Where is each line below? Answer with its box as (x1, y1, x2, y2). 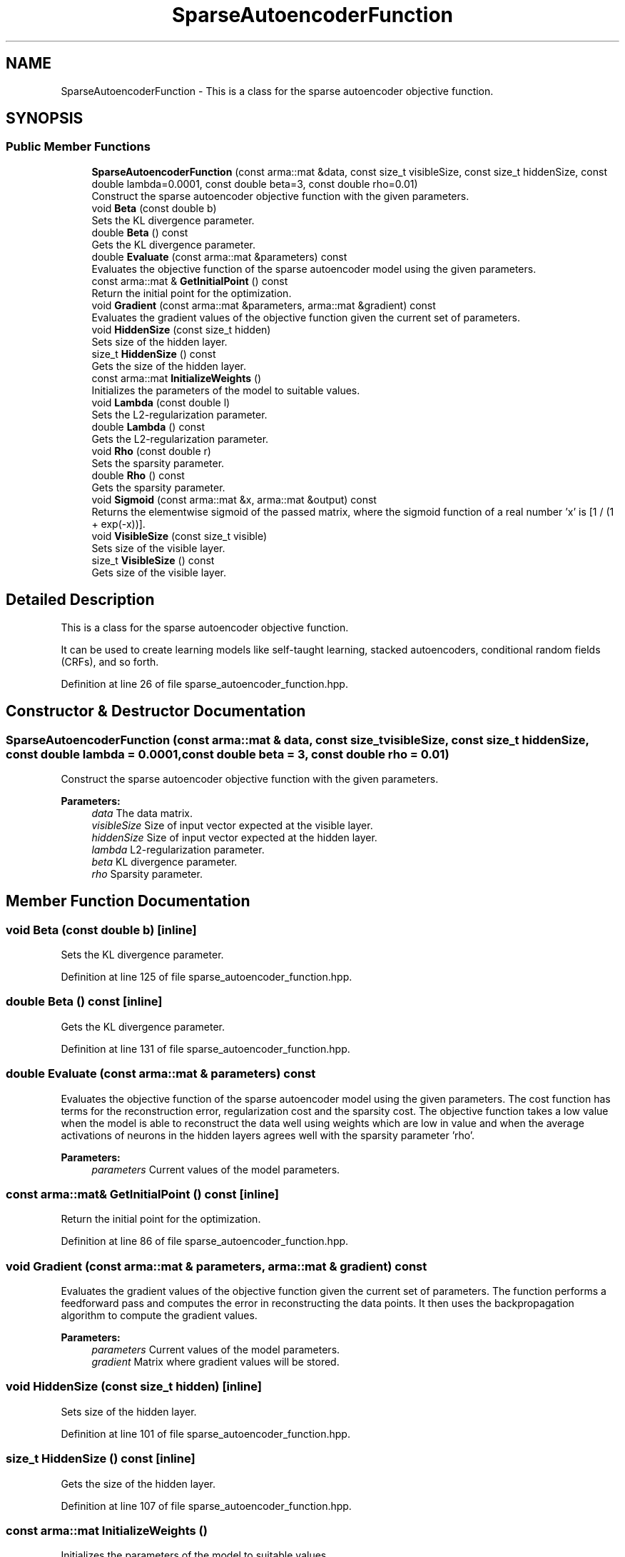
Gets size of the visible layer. (91, 566, 226, 579)
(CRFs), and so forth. (61, 655, 159, 668)
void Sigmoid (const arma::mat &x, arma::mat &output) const (91, 493, 377, 506)
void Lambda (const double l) (91, 396, 230, 409)
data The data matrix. (91, 806, 193, 819)
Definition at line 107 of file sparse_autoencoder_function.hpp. (61, 1499, 352, 1512)
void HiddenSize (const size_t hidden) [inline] (6, 1379, 262, 1394)
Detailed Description (6, 591, 155, 609)
